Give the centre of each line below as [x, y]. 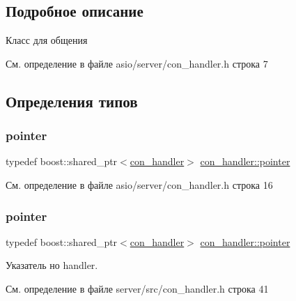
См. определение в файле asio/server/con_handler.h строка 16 [139, 184]
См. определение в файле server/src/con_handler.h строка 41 [137, 288]
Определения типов [72, 101]
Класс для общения [47, 40]
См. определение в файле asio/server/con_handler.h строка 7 [137, 63]
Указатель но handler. [52, 265]
